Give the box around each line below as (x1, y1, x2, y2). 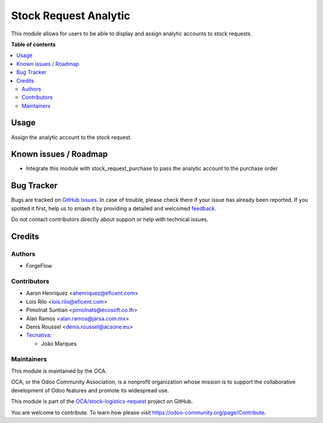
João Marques (41, 340, 77, 347)
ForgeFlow (26, 262, 53, 270)
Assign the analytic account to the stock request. (11, 134, 132, 141)
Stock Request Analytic (11, 9, 131, 22)
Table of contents (11, 41, 56, 48)
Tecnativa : (26, 331, 52, 339)
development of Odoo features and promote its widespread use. (11, 386, 169, 394)
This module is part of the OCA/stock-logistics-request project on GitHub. (11, 398, 193, 405)
